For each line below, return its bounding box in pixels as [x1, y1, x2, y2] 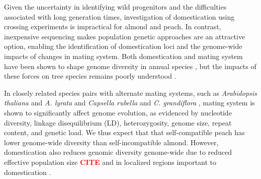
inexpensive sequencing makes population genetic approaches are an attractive [4, 31, 245, 41]
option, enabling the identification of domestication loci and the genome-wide [4, 41, 242, 51]
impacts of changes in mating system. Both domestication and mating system [4, 50, 243, 61]
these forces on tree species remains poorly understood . [4, 71, 177, 81]
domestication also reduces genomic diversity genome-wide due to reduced [4, 147, 232, 157]
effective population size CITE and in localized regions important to [4, 156, 217, 167]
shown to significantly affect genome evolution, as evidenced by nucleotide [4, 107, 232, 117]
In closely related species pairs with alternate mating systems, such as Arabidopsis [4, 87, 257, 98]
